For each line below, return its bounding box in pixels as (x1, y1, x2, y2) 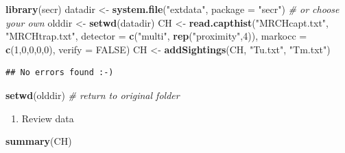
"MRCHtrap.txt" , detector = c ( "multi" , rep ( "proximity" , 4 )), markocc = (5, 29, 307, 43)
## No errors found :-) (5, 68, 114, 78)
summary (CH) (5, 134, 72, 148)
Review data (21, 111, 74, 125)
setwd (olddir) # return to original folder (5, 87, 180, 102)
